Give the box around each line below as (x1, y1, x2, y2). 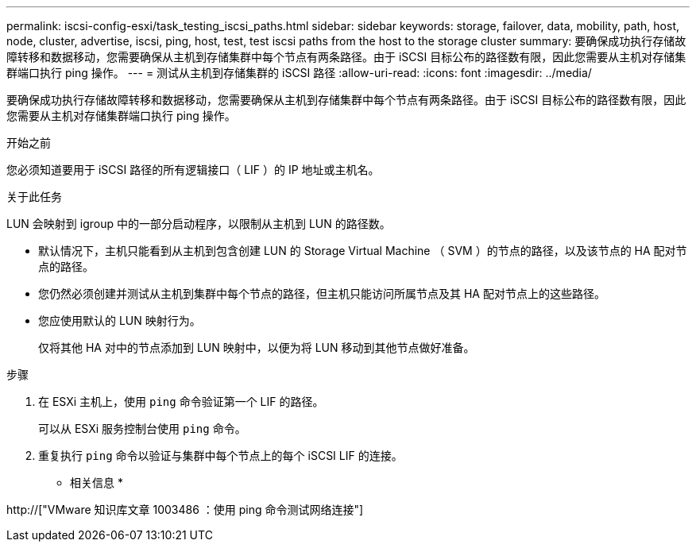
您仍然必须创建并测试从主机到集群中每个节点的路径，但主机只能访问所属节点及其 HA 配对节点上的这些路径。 (38, 287, 605, 300)
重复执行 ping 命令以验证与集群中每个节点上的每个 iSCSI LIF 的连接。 (38, 449, 403, 462)
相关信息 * (70, 476, 123, 489)
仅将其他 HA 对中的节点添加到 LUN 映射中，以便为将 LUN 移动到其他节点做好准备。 (38, 341, 475, 354)
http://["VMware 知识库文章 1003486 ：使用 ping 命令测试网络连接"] (6, 503, 364, 516)
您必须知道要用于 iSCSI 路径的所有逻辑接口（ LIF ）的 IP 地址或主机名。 (6, 163, 380, 176)
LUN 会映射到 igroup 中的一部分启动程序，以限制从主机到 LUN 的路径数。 (6, 217, 391, 230)
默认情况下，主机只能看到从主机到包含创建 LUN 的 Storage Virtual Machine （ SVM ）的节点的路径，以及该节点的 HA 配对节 (38, 244, 687, 257)
